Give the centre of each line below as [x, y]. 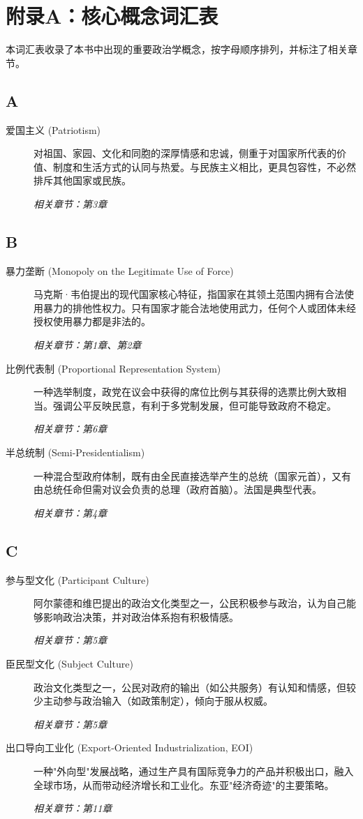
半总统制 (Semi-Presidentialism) [75, 452]
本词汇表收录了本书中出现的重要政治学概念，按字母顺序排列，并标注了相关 [177, 49]
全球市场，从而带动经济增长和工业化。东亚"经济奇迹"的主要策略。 [184, 784]
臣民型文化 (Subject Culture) [69, 663]
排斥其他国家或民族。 [82, 180]
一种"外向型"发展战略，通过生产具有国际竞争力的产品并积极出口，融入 [194, 771]
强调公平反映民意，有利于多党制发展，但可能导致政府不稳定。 [194, 405]
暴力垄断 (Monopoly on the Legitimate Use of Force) [120, 270]
